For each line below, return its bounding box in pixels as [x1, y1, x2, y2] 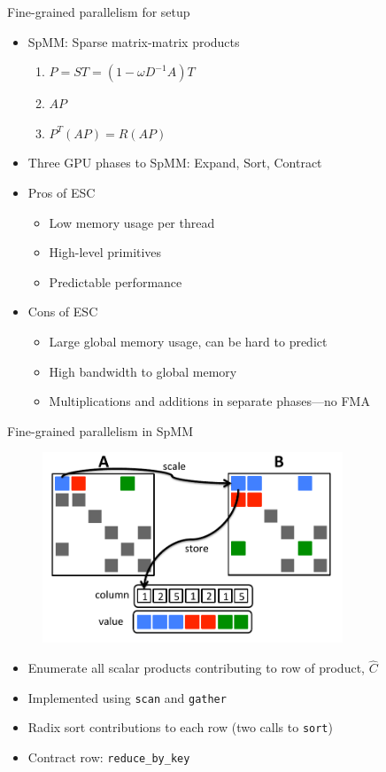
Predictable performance [49, 272, 182, 291]
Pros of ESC [27, 183, 96, 201]
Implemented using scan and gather [27, 688, 227, 706]
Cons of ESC [27, 302, 98, 321]
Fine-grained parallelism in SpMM [7, 421, 193, 440]
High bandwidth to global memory [49, 362, 237, 380]
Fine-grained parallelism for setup [7, 3, 190, 20]
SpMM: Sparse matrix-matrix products [27, 32, 240, 51]
